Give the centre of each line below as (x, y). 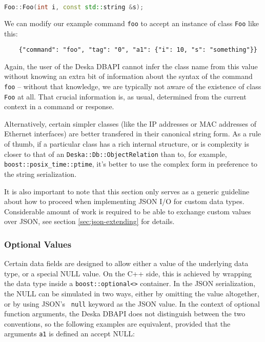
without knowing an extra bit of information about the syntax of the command (128, 76)
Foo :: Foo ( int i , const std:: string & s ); (74, 7)
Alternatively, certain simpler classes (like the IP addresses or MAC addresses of (130, 123)
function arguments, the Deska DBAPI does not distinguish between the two (125, 314)
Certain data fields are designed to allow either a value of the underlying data (126, 263)
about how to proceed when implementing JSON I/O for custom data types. (124, 201)
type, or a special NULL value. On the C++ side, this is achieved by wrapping (128, 273)
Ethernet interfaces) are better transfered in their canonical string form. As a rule (133, 134)
